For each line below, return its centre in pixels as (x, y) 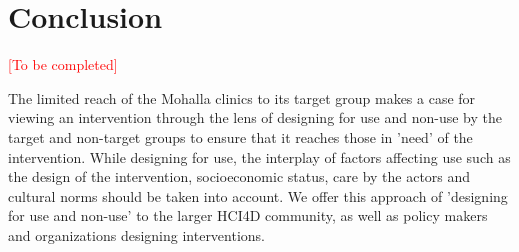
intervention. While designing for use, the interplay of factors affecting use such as (259, 156)
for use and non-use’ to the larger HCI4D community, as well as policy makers (248, 215)
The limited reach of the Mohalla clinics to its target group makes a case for (242, 97)
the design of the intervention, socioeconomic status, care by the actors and (239, 176)
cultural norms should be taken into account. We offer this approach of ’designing (258, 195)
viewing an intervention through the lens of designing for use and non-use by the (255, 117)
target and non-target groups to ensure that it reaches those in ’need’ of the (240, 136)
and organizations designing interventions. (137, 234)
